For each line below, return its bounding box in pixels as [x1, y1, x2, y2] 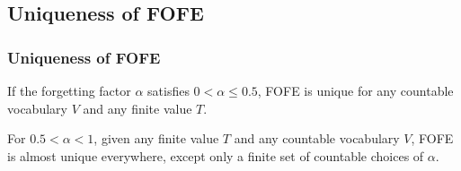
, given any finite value [93, 129, 219, 148]
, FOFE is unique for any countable [257, 81, 454, 99]
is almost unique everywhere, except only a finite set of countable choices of [7, 146, 424, 165]
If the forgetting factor [7, 81, 131, 99]
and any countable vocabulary [234, 129, 400, 148]
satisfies [147, 81, 190, 99]
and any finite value [83, 98, 192, 117]
